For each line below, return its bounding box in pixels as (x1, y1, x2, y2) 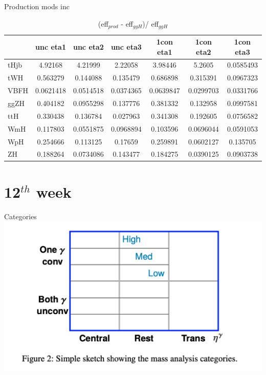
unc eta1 (35, 41, 66, 52)
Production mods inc (4, 1, 70, 11)
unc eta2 (73, 41, 104, 52)
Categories (4, 211, 37, 221)
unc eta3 (110, 41, 142, 52)
